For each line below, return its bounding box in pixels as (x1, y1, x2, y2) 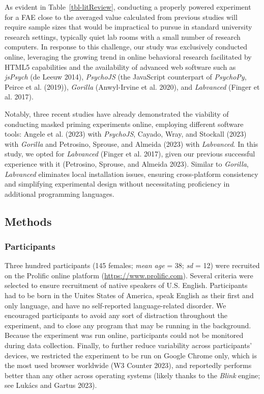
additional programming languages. (5, 188, 114, 199)
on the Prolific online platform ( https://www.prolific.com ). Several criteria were (5, 270, 253, 280)
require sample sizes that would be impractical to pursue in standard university (5, 21, 252, 32)
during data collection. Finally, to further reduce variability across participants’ (5, 340, 252, 351)
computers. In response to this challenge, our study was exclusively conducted (5, 41, 248, 52)
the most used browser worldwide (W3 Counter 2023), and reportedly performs (5, 360, 252, 371)
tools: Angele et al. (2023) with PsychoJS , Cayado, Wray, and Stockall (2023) (5, 128, 247, 139)
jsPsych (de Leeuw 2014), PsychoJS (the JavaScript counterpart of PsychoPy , (5, 71, 247, 82)
